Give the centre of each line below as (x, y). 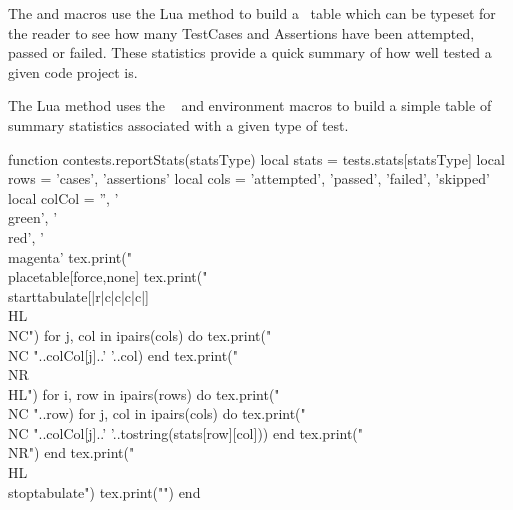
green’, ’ (33, 217)
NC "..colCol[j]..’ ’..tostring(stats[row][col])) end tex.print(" (186, 432)
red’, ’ (26, 236)
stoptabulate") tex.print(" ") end (104, 491)
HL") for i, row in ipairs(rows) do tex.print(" (144, 393)
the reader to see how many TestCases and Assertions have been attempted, (241, 32)
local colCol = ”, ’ (63, 197)
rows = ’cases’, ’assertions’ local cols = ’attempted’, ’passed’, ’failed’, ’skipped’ (249, 178)
